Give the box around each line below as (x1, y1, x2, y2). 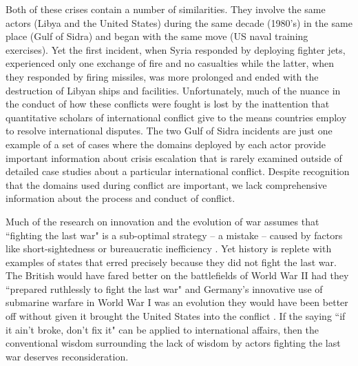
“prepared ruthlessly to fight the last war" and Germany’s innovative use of (6, 281, 323, 296)
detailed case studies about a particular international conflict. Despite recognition (6, 164, 350, 179)
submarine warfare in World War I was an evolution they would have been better (6, 295, 348, 309)
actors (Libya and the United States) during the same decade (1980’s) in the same (6, 15, 352, 30)
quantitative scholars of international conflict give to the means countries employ (6, 110, 347, 124)
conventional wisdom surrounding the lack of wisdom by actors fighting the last (6, 336, 341, 350)
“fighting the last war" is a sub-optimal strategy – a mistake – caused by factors (6, 227, 343, 242)
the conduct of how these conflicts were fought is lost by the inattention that (6, 96, 330, 111)
